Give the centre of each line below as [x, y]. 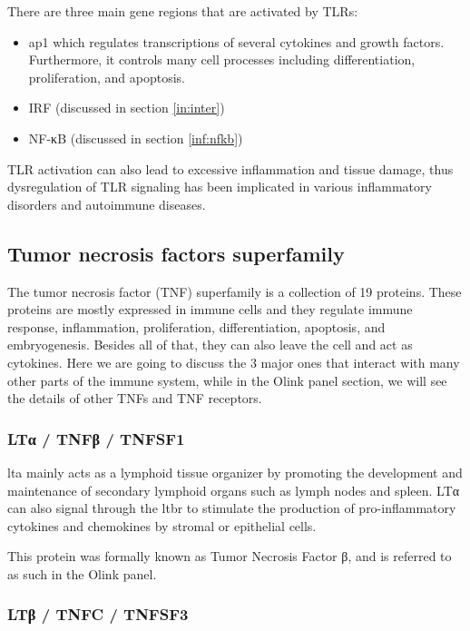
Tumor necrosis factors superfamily [176, 253]
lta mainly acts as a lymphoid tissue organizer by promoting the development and [235, 472]
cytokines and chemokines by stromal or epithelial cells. [162, 525]
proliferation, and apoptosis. [107, 77]
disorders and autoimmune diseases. [107, 204]
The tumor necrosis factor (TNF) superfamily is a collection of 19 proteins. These [235, 291]
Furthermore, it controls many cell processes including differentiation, [222, 59]
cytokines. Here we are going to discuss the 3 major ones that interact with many [234, 362]
